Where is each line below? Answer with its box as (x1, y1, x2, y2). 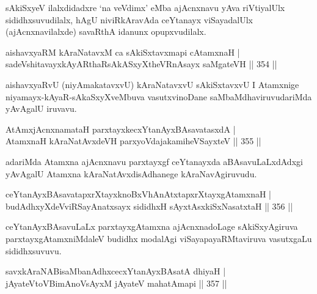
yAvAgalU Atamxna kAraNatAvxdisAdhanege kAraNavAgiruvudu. (5, 167, 257, 180)
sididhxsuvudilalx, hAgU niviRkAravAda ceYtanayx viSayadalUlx (5, 13, 253, 26)
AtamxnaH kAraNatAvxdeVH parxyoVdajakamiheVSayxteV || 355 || (5, 134, 261, 147)
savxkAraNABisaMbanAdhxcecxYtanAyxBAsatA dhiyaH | (5, 265, 226, 277)
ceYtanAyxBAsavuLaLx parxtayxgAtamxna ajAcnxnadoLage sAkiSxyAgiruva (5, 220, 298, 233)
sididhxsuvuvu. (5, 244, 62, 257)
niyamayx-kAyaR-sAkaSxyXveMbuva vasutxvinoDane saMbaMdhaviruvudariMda (5, 90, 312, 103)
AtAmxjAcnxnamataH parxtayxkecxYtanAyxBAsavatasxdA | (5, 122, 236, 135)
